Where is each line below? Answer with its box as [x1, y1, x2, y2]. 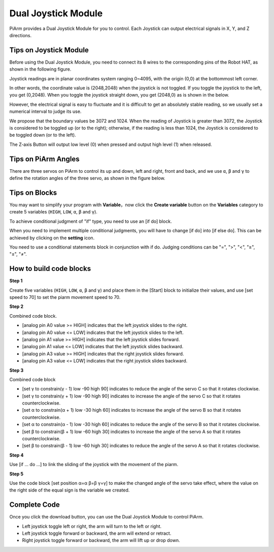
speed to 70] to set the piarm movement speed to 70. [9, 294, 121, 300]
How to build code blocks [9, 264, 91, 273]
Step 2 [9, 303, 24, 310]
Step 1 [9, 278, 23, 284]
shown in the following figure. [9, 66, 72, 72]
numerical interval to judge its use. [9, 108, 82, 114]
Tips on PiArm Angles [9, 155, 80, 163]
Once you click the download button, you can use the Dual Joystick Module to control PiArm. [9, 514, 204, 520]
